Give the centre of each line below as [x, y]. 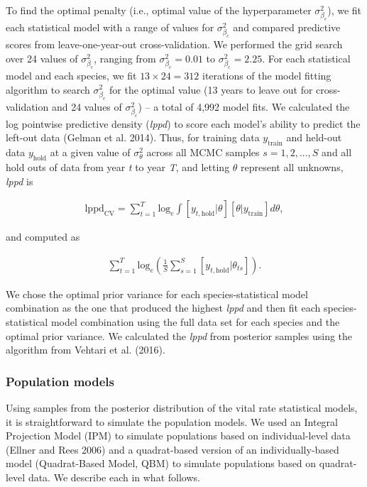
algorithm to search [48, 89]
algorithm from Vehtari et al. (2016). [86, 350]
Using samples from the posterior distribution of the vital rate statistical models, [182, 407]
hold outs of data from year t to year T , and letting [118, 166]
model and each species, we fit [71, 75]
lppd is [20, 181]
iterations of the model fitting [267, 75]
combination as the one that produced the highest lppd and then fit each [163, 308]
